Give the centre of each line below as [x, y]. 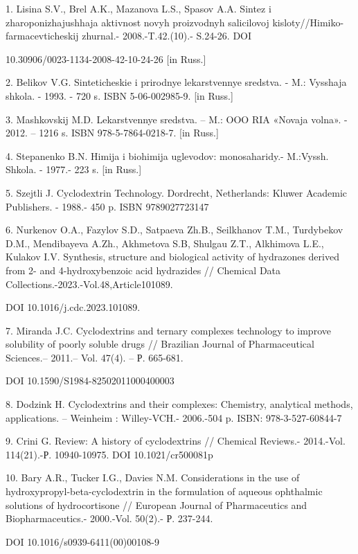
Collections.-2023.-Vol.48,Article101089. [89, 284]
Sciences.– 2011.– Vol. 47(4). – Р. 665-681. [95, 357]
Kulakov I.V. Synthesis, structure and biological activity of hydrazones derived [172, 257]
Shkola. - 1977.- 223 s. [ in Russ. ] [74, 169]
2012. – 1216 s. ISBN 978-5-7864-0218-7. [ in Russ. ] [112, 133]
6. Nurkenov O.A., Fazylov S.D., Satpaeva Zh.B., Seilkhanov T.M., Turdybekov [174, 230]
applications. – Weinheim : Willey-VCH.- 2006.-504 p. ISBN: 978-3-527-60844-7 [174, 417]
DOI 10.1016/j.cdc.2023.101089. [73, 307]
